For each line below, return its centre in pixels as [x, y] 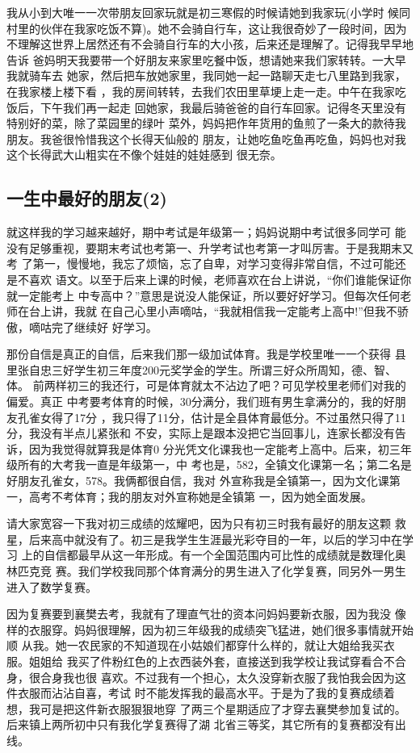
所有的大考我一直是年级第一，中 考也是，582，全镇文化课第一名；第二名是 [214, 464]
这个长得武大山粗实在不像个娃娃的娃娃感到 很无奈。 [144, 155]
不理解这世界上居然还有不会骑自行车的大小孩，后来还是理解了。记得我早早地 [210, 44]
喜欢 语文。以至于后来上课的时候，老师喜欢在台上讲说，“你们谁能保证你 [220, 279]
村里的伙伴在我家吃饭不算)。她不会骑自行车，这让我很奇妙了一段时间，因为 [207, 28]
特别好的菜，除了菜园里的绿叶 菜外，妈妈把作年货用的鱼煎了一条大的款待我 [206, 123]
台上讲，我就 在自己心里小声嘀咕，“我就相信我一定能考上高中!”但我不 [213, 311]
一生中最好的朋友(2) [87, 198]
